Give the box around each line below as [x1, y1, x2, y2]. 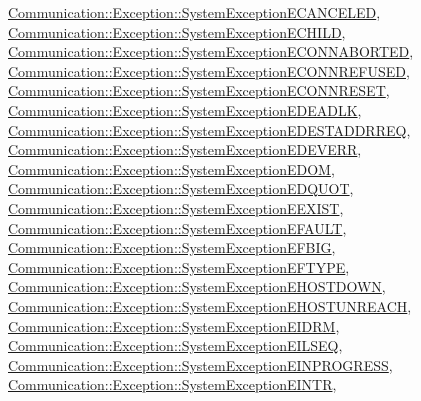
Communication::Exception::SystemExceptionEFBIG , [8, 237, 336, 258]
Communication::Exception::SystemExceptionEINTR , [8, 374, 337, 395]
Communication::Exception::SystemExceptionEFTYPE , [8, 256, 350, 277]
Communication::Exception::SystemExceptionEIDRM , [8, 315, 340, 336]
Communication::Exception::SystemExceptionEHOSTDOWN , [8, 276, 386, 297]
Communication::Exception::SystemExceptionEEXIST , [8, 197, 344, 218]
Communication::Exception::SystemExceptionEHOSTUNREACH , [8, 295, 412, 316]
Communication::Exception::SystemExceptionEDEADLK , [8, 99, 362, 120]
